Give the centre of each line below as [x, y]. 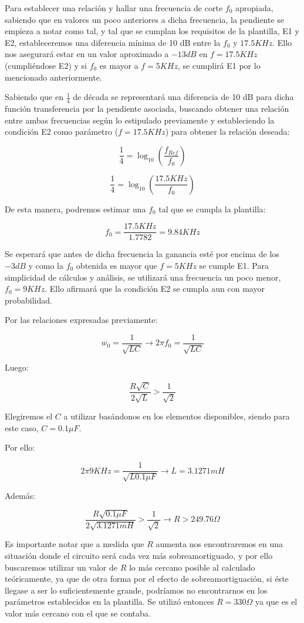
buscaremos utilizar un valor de [61, 567]
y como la [46, 266]
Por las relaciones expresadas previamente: [81, 320]
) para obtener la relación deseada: [227, 131]
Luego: [17, 367]
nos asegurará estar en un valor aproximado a [87, 54]
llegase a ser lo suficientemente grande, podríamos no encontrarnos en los [136, 590]
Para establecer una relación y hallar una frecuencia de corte [114, 8]
